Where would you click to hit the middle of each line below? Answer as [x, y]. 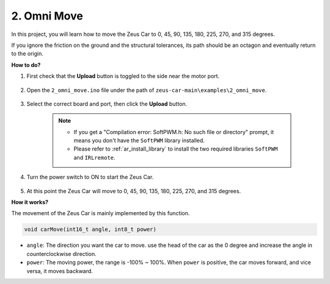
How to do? [26, 65]
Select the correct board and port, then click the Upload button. [107, 104]
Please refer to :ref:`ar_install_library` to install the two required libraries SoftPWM [176, 149]
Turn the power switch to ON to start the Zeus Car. [90, 177]
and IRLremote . [94, 157]
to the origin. [28, 54]
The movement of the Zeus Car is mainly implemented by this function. [101, 213]
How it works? [30, 202]
